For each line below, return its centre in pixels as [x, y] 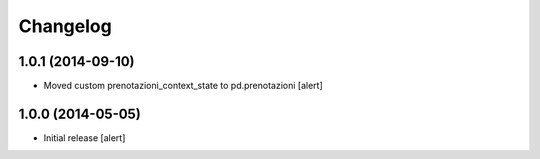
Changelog [65, 26]
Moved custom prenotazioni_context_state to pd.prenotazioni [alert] [183, 86]
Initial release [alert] [84, 137]
